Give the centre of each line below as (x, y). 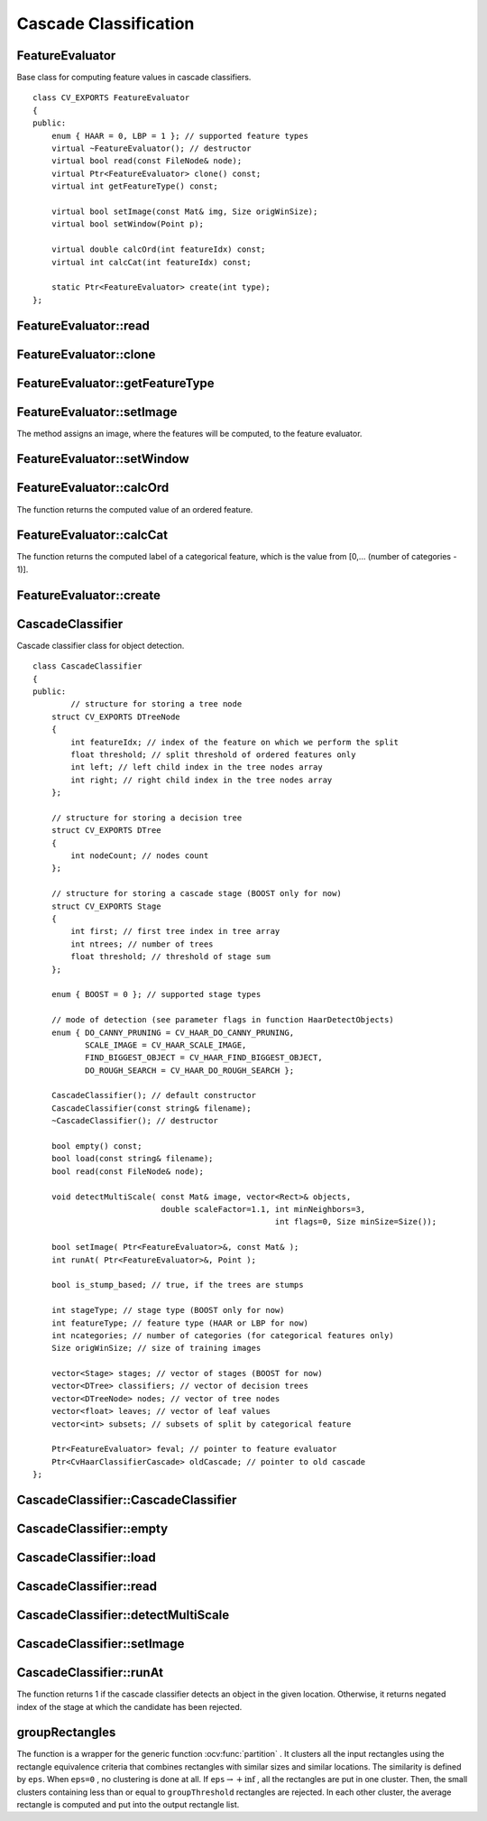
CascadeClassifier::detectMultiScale (123, 1615)
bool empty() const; (96, 1146)
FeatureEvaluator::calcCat (92, 536)
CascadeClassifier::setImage (101, 1644)
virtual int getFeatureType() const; (134, 186)
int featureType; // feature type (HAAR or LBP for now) (179, 1323)
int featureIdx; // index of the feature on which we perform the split (235, 742)
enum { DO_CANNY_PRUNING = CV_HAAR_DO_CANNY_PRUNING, (173, 1032)
